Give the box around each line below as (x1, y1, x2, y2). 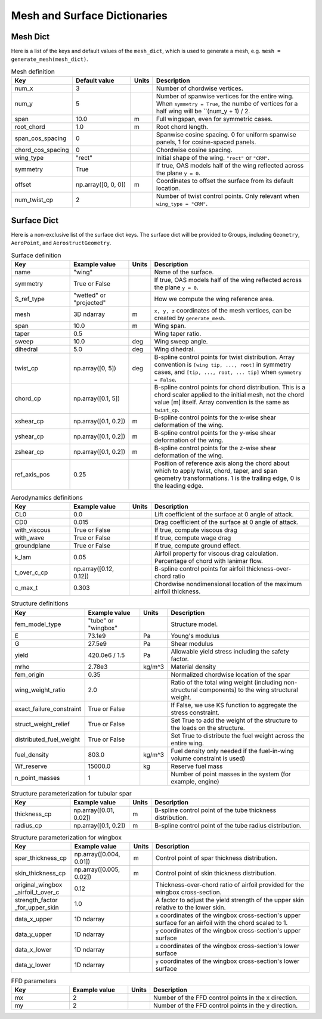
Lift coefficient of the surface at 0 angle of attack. (154, 510, 294, 519)
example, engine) (171, 777, 220, 785)
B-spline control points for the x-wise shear (154, 413, 277, 422)
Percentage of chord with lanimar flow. (154, 557, 264, 565)
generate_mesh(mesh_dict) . (11, 55, 89, 63)
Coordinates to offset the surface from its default (156, 176, 294, 185)
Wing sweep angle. (154, 337, 208, 345)
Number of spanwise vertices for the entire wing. (156, 92, 294, 101)
